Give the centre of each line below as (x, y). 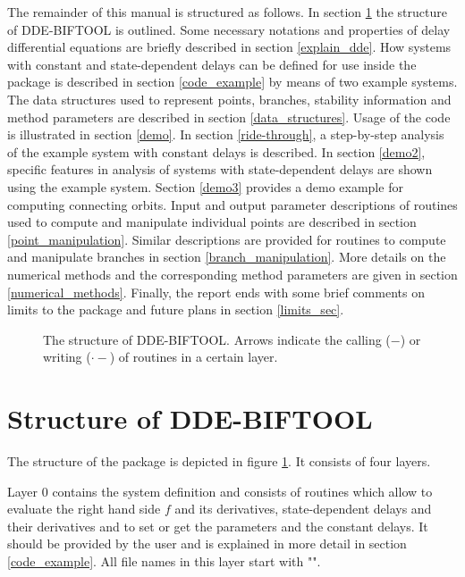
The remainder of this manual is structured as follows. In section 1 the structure (227, 12)
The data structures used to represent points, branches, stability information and (229, 99)
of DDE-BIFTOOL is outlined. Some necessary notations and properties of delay (229, 29)
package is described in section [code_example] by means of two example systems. (232, 82)
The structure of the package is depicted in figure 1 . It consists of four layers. (219, 461)
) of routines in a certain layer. (194, 357)
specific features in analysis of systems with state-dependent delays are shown (220, 169)
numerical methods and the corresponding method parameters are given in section (232, 274)
